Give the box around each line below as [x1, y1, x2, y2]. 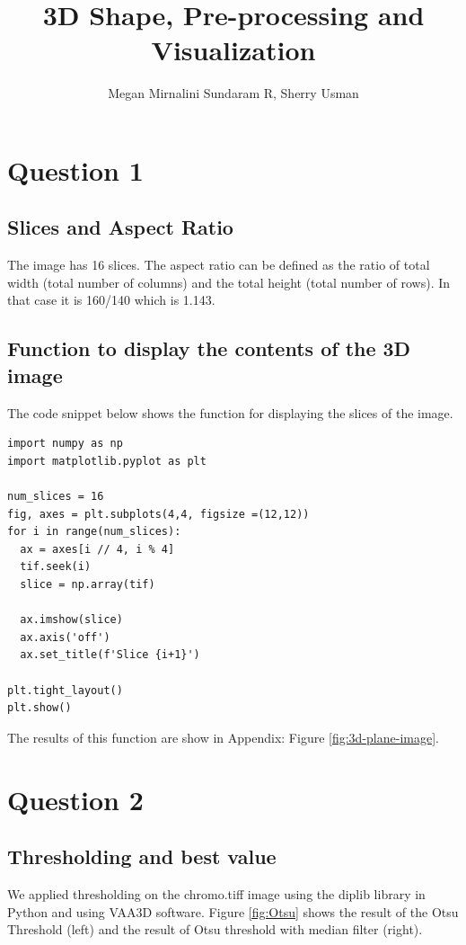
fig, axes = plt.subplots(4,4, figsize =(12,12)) [7, 507, 310, 521]
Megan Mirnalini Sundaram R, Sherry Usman [108, 84, 359, 103]
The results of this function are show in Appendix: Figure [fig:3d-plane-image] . [7, 727, 439, 746]
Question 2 [7, 780, 144, 817]
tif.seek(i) [20, 560, 92, 574]
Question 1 [7, 151, 144, 188]
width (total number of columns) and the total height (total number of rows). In [7, 272, 451, 291]
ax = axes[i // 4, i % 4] [20, 542, 175, 556]
